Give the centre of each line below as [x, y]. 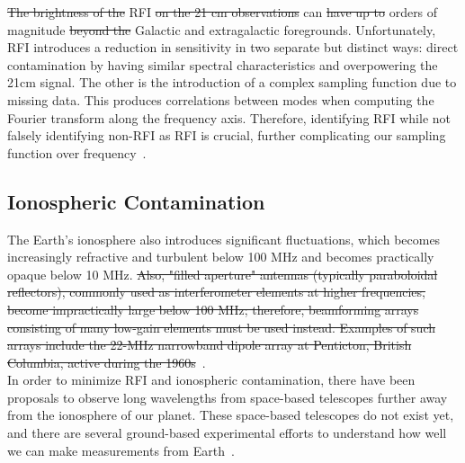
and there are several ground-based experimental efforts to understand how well [227, 433]
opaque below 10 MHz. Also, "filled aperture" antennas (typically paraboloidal [223, 274]
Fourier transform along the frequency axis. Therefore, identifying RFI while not [229, 117]
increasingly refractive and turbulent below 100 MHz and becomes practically [221, 257]
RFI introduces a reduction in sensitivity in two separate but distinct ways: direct [233, 47]
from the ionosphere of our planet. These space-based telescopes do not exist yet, [231, 415]
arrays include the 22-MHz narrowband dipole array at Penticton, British [210, 345]
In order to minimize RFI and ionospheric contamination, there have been [211, 380]
